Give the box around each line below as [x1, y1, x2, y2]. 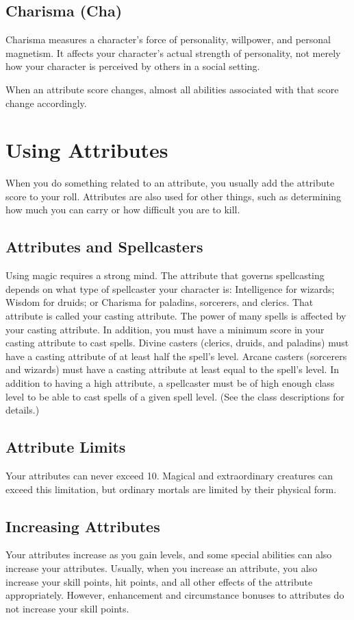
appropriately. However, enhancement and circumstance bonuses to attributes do [5, 588, 344, 602]
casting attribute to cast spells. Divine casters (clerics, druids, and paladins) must [5, 335, 349, 350]
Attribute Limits [5, 436, 126, 457]
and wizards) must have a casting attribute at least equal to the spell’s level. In [5, 362, 340, 377]
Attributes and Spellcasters [5, 236, 203, 257]
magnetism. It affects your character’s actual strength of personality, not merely [5, 45, 341, 60]
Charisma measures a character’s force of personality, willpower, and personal [5, 32, 331, 47]
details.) [5, 403, 40, 417]
